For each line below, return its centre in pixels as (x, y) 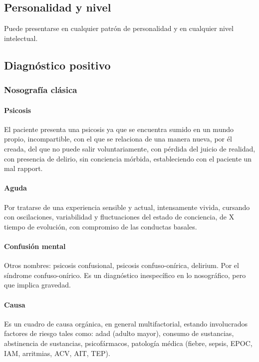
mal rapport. (23, 168)
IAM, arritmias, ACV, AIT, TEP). (57, 353)
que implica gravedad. (37, 285)
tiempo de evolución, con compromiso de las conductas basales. (101, 226)
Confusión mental (35, 246)
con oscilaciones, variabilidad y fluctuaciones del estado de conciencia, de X (119, 217)
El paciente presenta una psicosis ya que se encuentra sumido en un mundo (119, 129)
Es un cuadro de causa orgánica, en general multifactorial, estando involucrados (126, 323)
